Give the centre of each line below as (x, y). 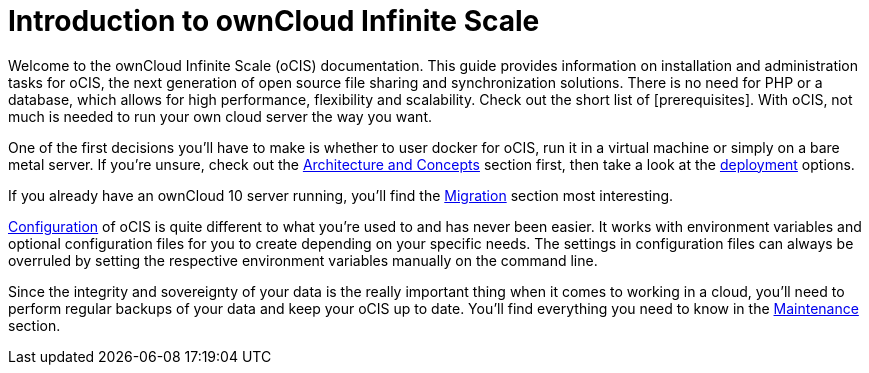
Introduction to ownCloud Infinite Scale (274, 21)
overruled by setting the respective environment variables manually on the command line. (303, 260)
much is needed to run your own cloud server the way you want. (220, 116)
